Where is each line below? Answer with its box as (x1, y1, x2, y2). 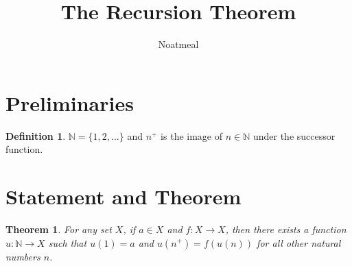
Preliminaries (5, 88, 134, 117)
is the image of (161, 128, 223, 143)
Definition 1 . (5, 128, 66, 143)
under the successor (253, 128, 336, 143)
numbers (5, 249, 40, 263)
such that (48, 235, 87, 250)
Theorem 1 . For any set (5, 221, 112, 236)
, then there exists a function (225, 221, 347, 236)
